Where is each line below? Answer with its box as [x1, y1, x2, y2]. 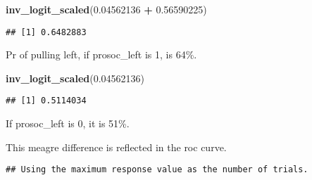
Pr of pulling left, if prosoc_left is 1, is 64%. [6, 47, 197, 62]
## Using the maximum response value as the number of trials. [6, 165, 308, 175]
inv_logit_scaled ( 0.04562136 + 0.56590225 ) [6, 2, 207, 16]
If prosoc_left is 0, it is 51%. [6, 116, 130, 131]
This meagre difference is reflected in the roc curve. [6, 139, 227, 154]
